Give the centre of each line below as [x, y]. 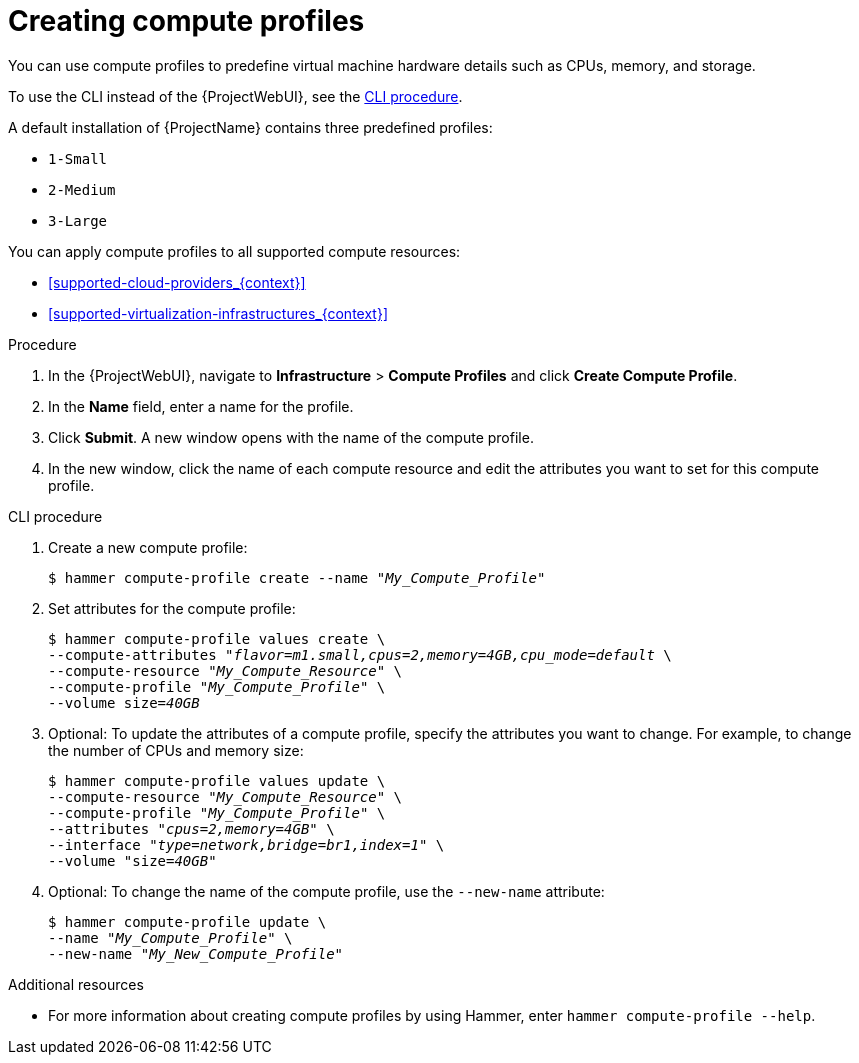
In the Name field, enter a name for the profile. [201, 406]
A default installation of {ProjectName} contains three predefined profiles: [250, 127]
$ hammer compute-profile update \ [187, 921]
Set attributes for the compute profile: [172, 608]
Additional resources [76, 984]
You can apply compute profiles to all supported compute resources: [234, 251]
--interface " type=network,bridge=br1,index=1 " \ [246, 844]
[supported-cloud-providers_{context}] [177, 282]
